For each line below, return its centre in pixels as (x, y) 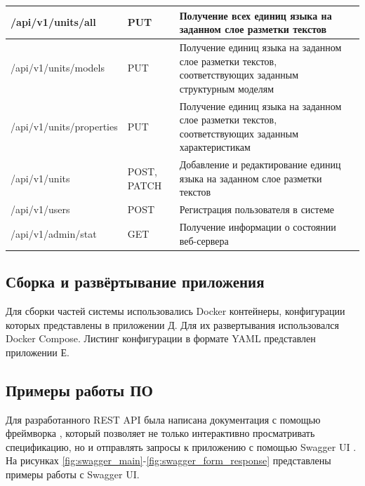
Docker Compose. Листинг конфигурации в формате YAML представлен (161, 338)
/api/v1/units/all (53, 22)
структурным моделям (227, 88)
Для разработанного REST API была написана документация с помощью (163, 419)
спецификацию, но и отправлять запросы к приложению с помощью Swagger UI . (181, 446)
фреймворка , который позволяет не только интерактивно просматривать (160, 433)
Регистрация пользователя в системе (257, 209)
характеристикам (215, 147)
